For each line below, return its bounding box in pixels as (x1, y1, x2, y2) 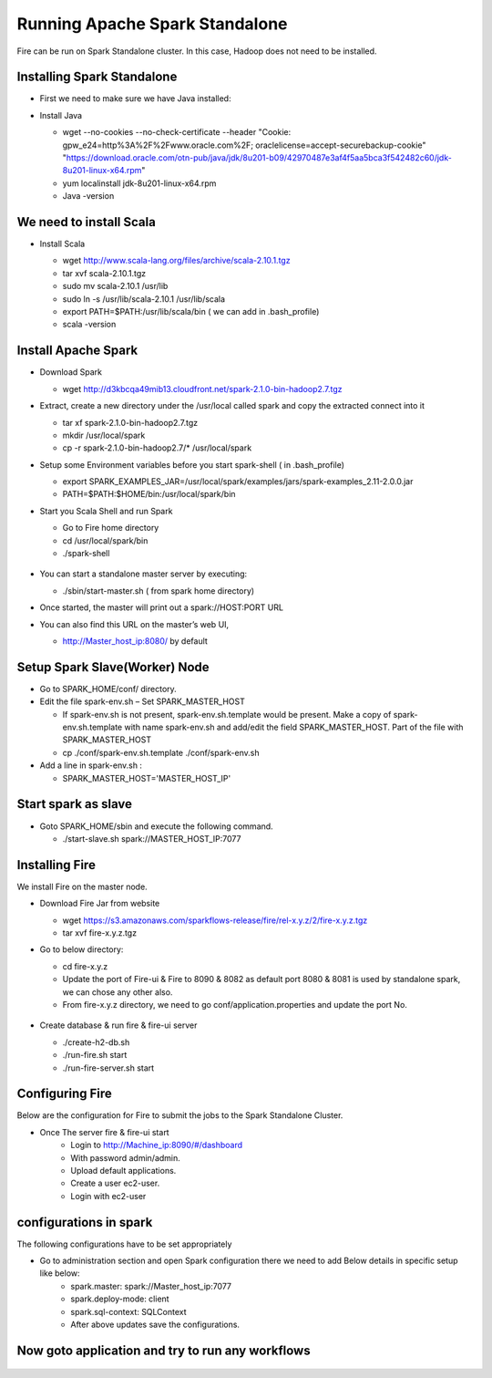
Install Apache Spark (16, 343, 138, 358)
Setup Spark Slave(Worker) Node (16, 659, 210, 675)
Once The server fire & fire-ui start (39, 1126, 169, 1137)
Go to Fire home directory (62, 523, 159, 534)
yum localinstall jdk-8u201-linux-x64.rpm (62, 178, 217, 189)
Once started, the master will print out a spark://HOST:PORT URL (39, 602, 284, 613)
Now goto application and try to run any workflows (16, 1342, 311, 1358)
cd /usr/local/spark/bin (62, 534, 149, 546)
